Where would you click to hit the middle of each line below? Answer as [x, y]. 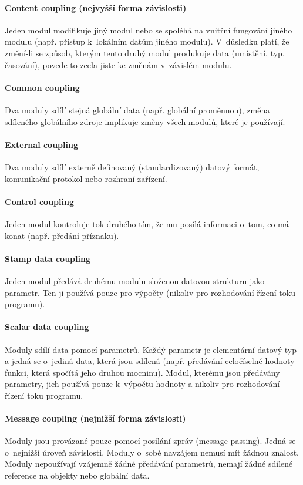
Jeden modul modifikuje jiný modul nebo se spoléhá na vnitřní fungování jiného [149, 30]
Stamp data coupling [48, 258]
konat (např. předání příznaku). [62, 235]
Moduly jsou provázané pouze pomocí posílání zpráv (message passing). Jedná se [150, 441]
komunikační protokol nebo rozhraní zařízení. [86, 178]
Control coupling [39, 201]
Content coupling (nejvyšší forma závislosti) [96, 7]
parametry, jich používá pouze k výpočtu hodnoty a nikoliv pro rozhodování [142, 384]
